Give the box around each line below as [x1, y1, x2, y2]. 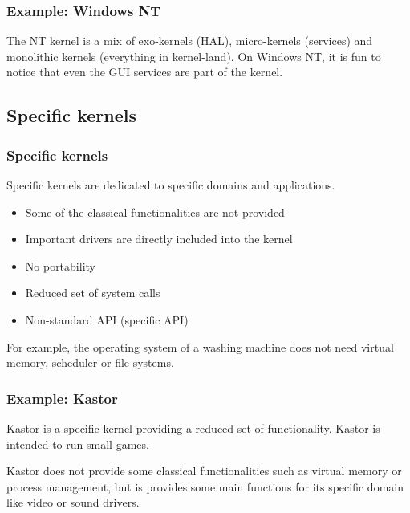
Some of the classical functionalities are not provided [25, 203, 285, 220]
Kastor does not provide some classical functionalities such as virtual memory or [6, 462, 402, 479]
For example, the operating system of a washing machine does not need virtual [6, 338, 394, 355]
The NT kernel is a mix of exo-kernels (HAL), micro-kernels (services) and [6, 32, 373, 49]
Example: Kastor [6, 388, 118, 408]
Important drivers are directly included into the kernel [25, 230, 293, 247]
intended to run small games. [6, 435, 149, 452]
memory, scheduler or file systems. [6, 354, 174, 371]
